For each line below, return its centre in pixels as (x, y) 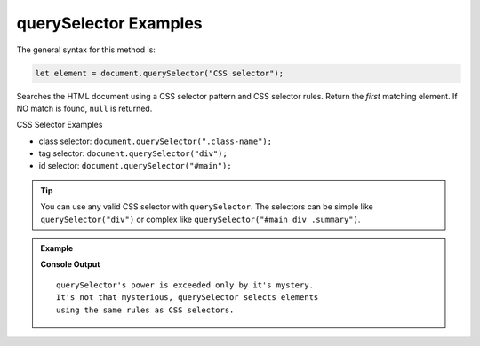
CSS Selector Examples (60, 125)
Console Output (70, 264)
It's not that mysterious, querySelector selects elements (188, 298)
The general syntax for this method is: (86, 50)
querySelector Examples (110, 23)
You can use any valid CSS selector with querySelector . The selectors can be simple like (207, 207)
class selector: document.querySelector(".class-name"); (156, 141)
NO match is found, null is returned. (84, 108)
